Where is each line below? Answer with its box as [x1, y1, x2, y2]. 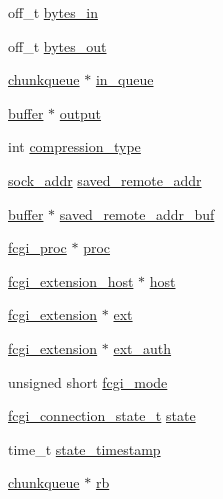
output [59, 102, 102, 123]
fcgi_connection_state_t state [8, 405, 196, 426]
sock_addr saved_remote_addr [8, 169, 202, 190]
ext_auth [113, 337, 172, 358]
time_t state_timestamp [8, 438, 161, 459]
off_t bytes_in [8, 2, 98, 22]
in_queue [95, 69, 154, 90]
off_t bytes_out [8, 35, 107, 56]
